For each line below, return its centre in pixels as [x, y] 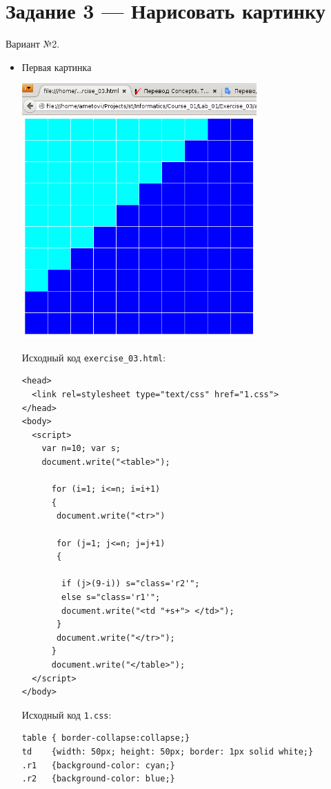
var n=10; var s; [81, 449]
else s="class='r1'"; [111, 597]
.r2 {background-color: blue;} [98, 779]
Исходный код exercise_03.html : [94, 357]
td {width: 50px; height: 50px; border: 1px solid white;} [168, 751]
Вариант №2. [33, 44]
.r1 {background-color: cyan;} [98, 765]
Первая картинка [57, 67]
